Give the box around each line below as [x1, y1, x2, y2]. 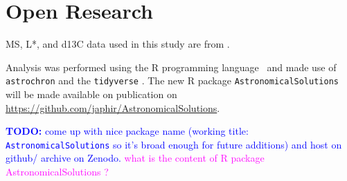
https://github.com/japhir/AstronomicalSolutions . [6, 100, 220, 115]
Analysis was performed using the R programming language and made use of [6, 59, 337, 74]
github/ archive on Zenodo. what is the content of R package [6, 151, 265, 165]
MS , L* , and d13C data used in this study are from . [6, 37, 230, 51]
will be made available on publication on [6, 86, 177, 101]
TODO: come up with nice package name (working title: [6, 124, 249, 138]
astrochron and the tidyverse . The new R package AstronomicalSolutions [6, 73, 339, 88]
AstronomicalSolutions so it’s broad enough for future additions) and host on [6, 137, 342, 151]
